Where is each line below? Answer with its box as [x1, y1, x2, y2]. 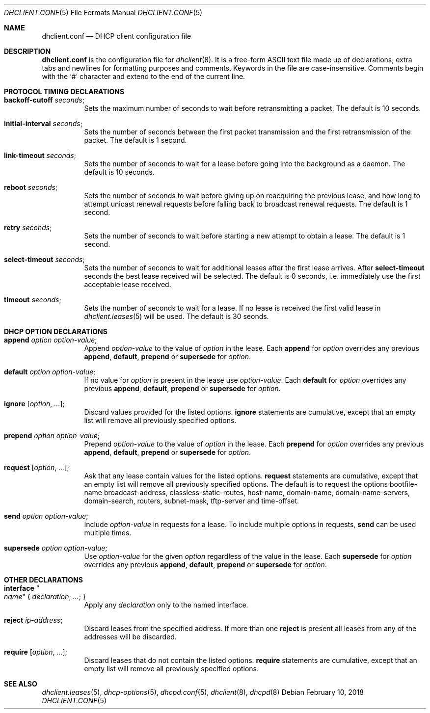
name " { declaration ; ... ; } [4, 592, 86, 601]
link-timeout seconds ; [4, 151, 76, 159]
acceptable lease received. [84, 280, 171, 289]
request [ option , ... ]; [4, 463, 69, 472]
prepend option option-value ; [4, 431, 100, 440]
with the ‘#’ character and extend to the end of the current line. [42, 72, 245, 80]
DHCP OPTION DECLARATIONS [4, 327, 107, 336]
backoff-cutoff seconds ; [4, 96, 84, 104]
